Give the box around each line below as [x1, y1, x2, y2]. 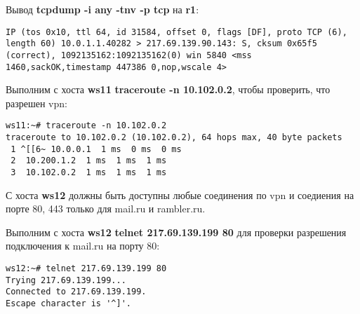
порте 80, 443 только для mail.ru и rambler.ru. [6, 201, 206, 216]
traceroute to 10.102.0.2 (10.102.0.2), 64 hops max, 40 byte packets [6, 132, 342, 143]
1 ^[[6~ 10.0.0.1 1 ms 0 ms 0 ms [11, 144, 182, 154]
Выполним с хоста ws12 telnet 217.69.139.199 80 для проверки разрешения [6, 224, 347, 239]
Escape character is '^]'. [6, 299, 131, 309]
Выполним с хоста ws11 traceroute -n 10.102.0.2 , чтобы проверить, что [6, 82, 331, 97]
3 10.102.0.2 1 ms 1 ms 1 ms [11, 168, 167, 178]
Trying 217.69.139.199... [6, 275, 126, 285]
